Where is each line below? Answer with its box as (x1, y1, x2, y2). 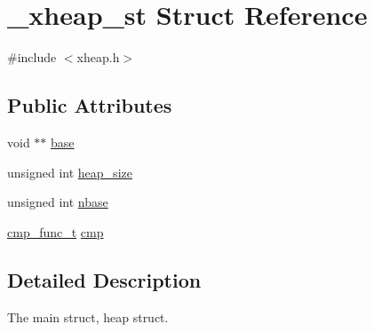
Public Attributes (7, 91, 172, 119)
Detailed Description (7, 265, 202, 293)
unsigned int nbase (7, 193, 108, 211)
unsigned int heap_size (7, 162, 132, 181)
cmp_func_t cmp (7, 222, 104, 241)
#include (7, 48, 57, 67)
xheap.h (76, 48, 120, 67)
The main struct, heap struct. (7, 307, 169, 326)
